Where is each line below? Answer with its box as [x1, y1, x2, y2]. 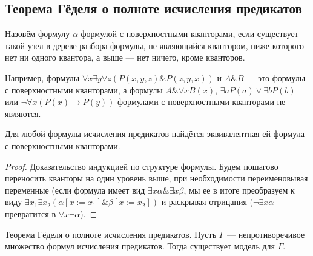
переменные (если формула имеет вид [5, 183, 145, 196]
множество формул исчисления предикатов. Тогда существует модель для [5, 240, 275, 252]
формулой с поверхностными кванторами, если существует [81, 27, 298, 40]
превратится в [5, 207, 56, 220]
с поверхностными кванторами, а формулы [5, 83, 163, 96]
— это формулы [246, 71, 306, 84]
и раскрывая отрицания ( [161, 195, 254, 208]
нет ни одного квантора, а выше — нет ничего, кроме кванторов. [5, 51, 245, 64]
